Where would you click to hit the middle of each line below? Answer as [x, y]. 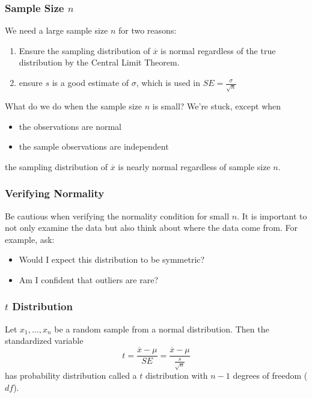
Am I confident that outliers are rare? [89, 279]
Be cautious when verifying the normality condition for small [117, 216]
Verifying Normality [55, 193]
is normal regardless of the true [218, 50]
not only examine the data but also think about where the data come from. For [151, 228]
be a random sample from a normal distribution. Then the [162, 329]
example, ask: [30, 239]
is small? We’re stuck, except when [217, 106]
